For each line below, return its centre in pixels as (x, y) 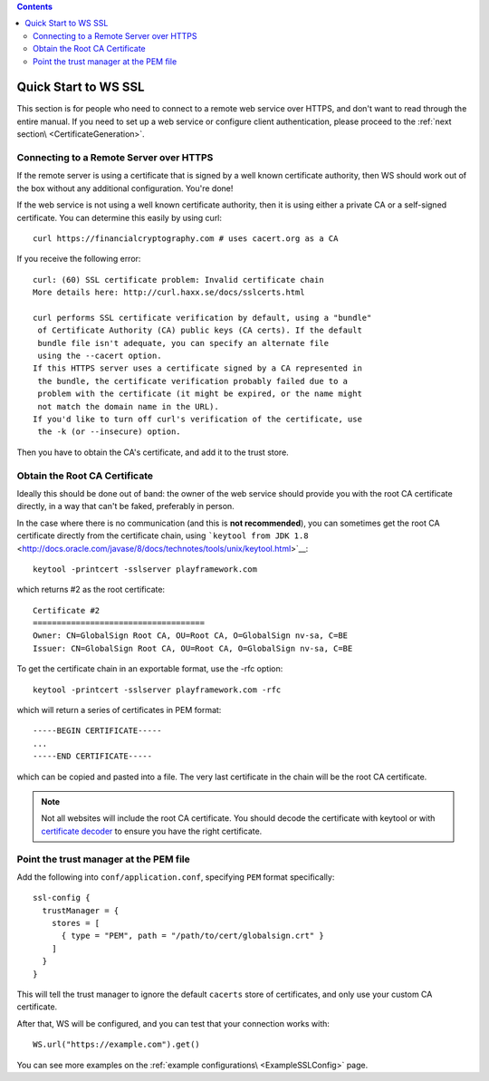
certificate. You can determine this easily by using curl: (119, 217)
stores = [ (76, 923)
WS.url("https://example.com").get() (117, 1045)
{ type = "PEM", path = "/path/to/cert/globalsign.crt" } (193, 936)
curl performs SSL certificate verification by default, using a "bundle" (202, 318)
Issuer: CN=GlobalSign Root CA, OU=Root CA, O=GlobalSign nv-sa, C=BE (193, 648)
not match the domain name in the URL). (128, 406)
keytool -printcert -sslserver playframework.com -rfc (157, 690)
